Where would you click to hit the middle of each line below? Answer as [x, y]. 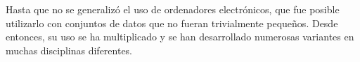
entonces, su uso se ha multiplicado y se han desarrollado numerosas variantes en [180, 37]
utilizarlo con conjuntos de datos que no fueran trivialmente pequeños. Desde [172, 23]
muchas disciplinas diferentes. [69, 50]
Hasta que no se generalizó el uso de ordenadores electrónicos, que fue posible [173, 9]
